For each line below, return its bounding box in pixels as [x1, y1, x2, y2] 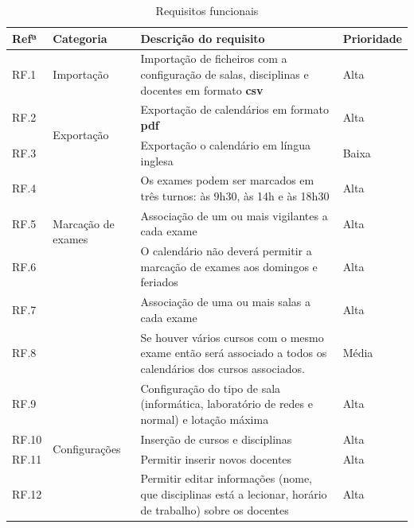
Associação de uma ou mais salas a [140, 293, 310, 310]
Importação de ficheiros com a [140, 50, 287, 67]
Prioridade [342, 29, 402, 46]
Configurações [53, 441, 121, 457]
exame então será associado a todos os [140, 344, 327, 361]
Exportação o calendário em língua [140, 136, 310, 153]
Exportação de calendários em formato [140, 101, 329, 118]
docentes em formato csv [140, 81, 264, 98]
